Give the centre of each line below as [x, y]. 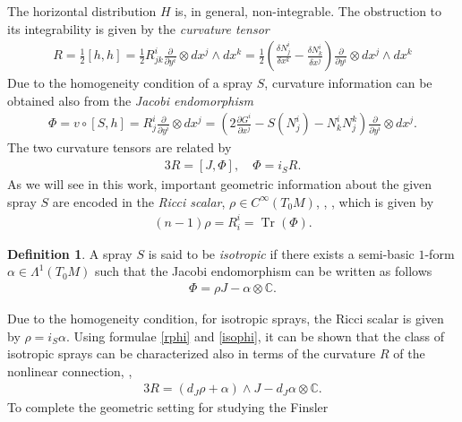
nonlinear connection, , [70, 370]
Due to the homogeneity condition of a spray [130, 83]
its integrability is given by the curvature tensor [138, 28]
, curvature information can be [348, 83]
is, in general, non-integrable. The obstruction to [308, 11]
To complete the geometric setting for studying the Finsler [168, 407]
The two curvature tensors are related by [120, 147]
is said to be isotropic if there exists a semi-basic [281, 253]
